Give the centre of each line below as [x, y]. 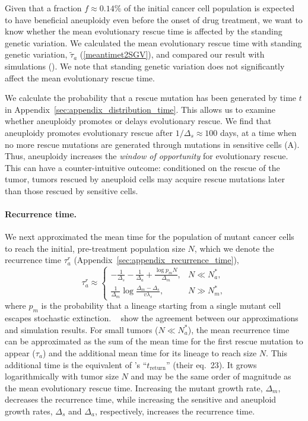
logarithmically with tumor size [62, 376]
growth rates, [29, 411]
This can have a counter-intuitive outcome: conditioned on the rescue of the [142, 167]
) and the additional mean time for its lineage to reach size [150, 353]
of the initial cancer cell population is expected [209, 8]
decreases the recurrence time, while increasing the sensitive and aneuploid [141, 399]
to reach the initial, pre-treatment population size [95, 248]
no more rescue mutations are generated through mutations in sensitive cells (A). [152, 144]
